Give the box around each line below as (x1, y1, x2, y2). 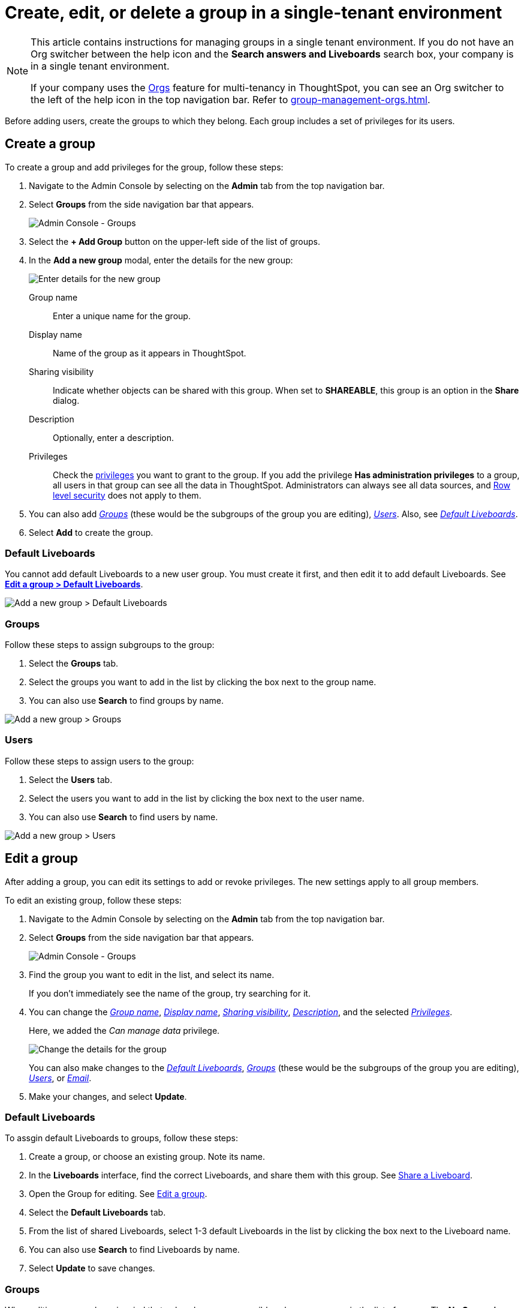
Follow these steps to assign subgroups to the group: (5, 640, 215, 650)
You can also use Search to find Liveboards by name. (29, 1244, 240, 1255)
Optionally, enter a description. (53, 432, 174, 443)
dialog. (53, 395, 80, 406)
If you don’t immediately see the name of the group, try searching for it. (29, 988, 311, 998)
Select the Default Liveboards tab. (29, 1207, 166, 1218)
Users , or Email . (29, 1072, 92, 1083)
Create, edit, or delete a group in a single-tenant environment (5, 2, 502, 23)
